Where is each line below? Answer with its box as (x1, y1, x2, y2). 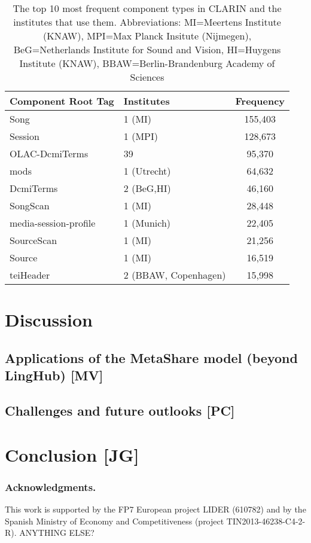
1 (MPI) (123, 129, 158, 143)
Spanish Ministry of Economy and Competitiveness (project (5, 514, 224, 527)
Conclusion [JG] (5, 442, 139, 466)
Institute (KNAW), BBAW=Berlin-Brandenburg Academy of (19, 56, 275, 70)
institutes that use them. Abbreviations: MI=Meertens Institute (13, 15, 281, 29)
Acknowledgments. (5, 479, 96, 494)
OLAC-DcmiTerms (10, 147, 89, 160)
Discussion (5, 307, 93, 332)
